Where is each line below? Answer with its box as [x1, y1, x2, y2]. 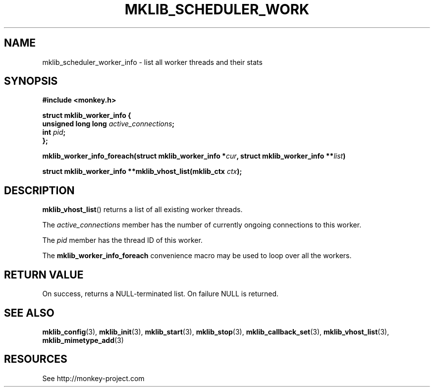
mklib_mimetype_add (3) [42, 335, 124, 344]
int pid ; [42, 128, 66, 137]
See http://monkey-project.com [42, 374, 145, 383]
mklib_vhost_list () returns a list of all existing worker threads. [42, 205, 243, 214]
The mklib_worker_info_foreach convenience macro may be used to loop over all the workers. [42, 251, 352, 260]
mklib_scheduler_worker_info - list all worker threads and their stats [42, 57, 263, 66]
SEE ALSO [4, 306, 54, 319]
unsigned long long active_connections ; [42, 119, 175, 128]
